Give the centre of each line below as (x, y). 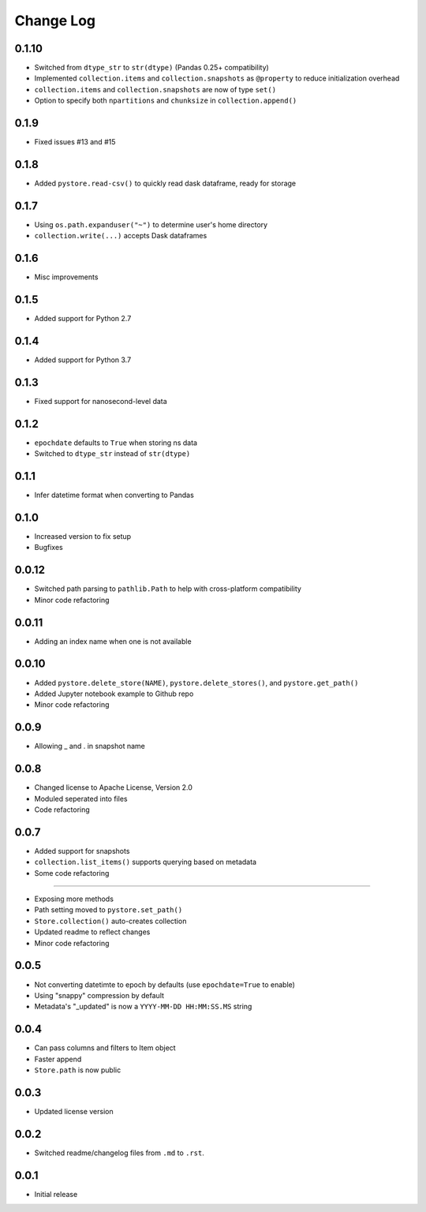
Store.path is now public (78, 1070)
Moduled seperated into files (81, 799)
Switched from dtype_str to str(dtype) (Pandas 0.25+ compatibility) (152, 68)
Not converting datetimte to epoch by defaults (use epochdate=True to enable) (165, 984)
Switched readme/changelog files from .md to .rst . (119, 1153)
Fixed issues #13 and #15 (75, 142)
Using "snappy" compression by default (99, 995)
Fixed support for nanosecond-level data (101, 401)
